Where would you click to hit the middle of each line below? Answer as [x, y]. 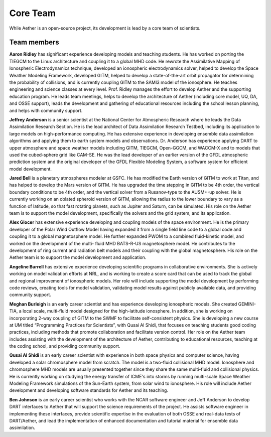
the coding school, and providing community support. [65, 346]
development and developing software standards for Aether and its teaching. [89, 390]
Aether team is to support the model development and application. [78, 257]
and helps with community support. [46, 110]
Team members [34, 42]
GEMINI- [247, 304]
